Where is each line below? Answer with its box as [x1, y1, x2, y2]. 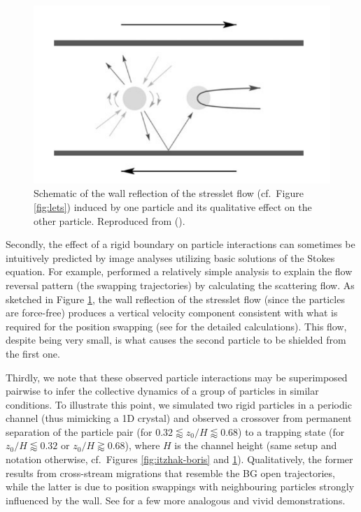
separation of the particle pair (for [6, 424, 153, 439]
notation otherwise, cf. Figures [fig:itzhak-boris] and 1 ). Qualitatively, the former [6, 452, 353, 467]
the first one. [6, 346, 60, 360]
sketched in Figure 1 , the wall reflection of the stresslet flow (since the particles [6, 291, 345, 306]
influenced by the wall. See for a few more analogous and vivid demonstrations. [6, 492, 346, 507]
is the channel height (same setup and [174, 438, 337, 453]
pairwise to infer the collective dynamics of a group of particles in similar [6, 383, 319, 398]
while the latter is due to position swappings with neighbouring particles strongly [6, 479, 355, 494]
